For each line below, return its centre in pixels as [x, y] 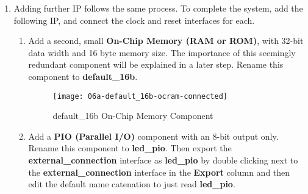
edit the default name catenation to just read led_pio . [132, 184]
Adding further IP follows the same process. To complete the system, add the [158, 8]
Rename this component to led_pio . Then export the [130, 148]
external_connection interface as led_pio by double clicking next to [163, 160]
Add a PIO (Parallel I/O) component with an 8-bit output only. [153, 136]
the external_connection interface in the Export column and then [159, 172]
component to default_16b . [83, 76]
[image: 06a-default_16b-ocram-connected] [140, 96]
